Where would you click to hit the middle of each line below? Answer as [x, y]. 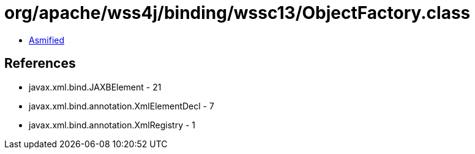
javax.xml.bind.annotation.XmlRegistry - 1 [112, 125]
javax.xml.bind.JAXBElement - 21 [95, 87]
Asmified [47, 40]
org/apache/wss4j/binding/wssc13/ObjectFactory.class [238, 13]
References [40, 64]
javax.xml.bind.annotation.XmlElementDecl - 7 [122, 106]
